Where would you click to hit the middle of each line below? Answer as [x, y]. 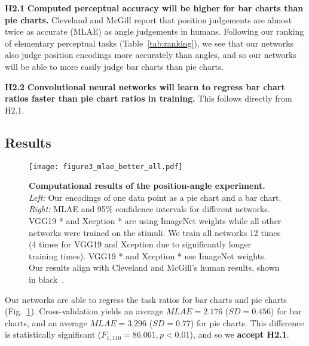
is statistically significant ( [53, 334]
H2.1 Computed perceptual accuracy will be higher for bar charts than [154, 8]
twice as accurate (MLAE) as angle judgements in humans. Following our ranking [154, 31]
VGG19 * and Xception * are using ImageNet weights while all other [155, 220]
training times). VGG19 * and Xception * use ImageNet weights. [148, 255]
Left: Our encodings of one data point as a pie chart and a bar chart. [155, 197]
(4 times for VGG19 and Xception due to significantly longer [140, 244]
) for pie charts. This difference [247, 322]
